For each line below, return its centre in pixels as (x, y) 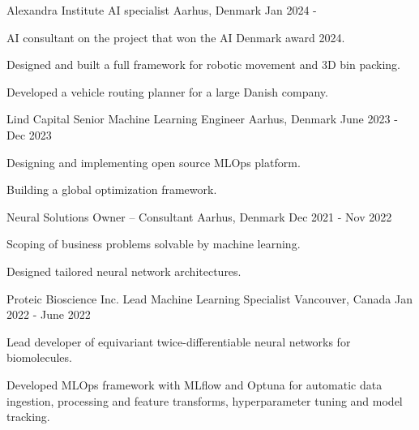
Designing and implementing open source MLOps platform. (154, 162)
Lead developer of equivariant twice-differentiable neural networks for (179, 341)
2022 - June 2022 (49, 314)
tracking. (28, 417)
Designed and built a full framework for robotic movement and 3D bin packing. (203, 64)
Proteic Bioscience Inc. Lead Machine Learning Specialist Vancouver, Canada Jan (210, 298)
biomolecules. (39, 357)
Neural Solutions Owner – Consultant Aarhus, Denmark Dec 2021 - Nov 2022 (199, 216)
